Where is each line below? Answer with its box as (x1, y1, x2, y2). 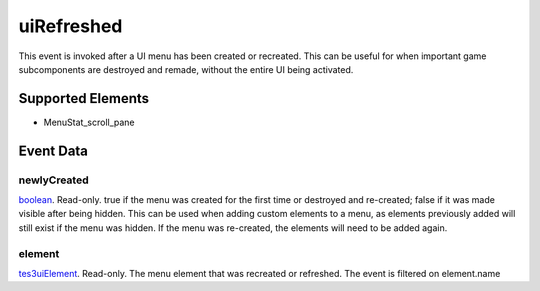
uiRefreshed (18, 15, 123, 37)
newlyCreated (18, 173, 89, 187)
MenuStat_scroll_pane (43, 116, 135, 128)
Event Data (18, 142, 89, 159)
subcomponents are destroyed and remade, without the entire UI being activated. (18, 63, 354, 75)
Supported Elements (18, 90, 150, 107)
